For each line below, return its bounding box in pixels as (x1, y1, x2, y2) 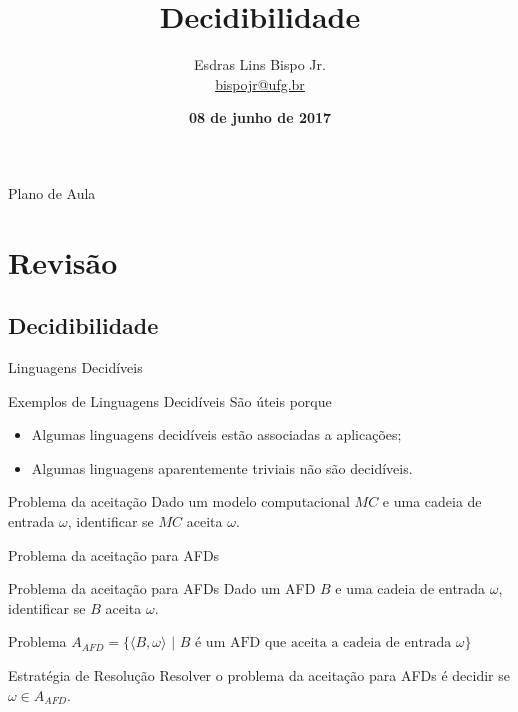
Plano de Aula (8, 182, 96, 203)
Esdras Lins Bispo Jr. (194, 54, 326, 75)
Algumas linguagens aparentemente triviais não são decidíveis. (31, 457, 413, 478)
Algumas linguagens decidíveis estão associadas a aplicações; (31, 424, 402, 445)
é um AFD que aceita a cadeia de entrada (195, 636, 452, 651)
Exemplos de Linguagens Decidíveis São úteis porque (8, 390, 332, 411)
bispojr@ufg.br (215, 73, 305, 94)
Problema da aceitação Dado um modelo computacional (8, 491, 350, 512)
